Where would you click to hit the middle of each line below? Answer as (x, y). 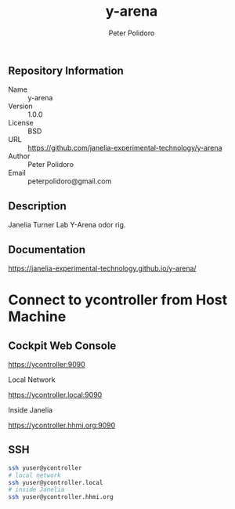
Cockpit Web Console (62, 345)
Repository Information (66, 70)
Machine (37, 317)
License (21, 123)
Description (37, 206)
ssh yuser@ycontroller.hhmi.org (61, 497)
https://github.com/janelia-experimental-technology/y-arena (125, 148)
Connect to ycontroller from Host (118, 300)
